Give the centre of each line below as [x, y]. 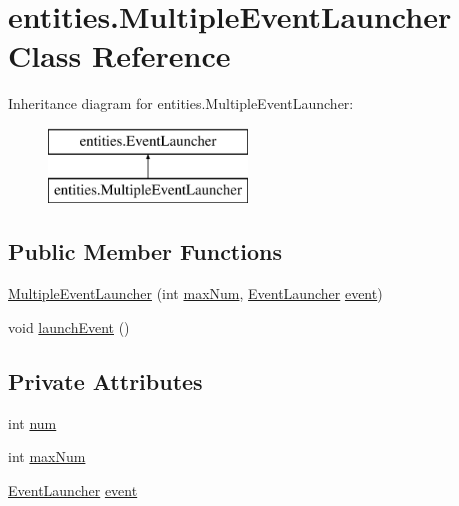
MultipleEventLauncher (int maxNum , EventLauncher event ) [195, 293]
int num [32, 422]
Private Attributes [105, 380]
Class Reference [119, 55]
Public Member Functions [145, 251]
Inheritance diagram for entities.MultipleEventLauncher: [181, 103]
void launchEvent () [69, 326]
